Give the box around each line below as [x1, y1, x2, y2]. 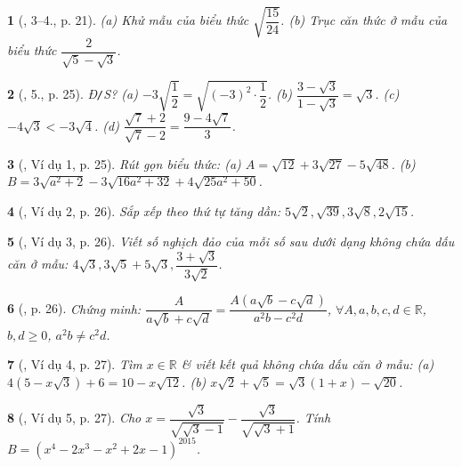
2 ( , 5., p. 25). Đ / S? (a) [7, 85, 138, 103]
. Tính [296, 408, 331, 427]
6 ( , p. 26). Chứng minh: [7, 299, 142, 318]
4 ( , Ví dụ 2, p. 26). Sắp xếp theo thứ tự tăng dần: [7, 201, 280, 220]
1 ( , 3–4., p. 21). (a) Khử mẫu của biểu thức [7, 11, 249, 29]
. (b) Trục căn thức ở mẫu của [280, 11, 448, 29]
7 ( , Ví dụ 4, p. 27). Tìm [7, 355, 142, 374]
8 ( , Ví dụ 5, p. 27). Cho [7, 408, 142, 427]
